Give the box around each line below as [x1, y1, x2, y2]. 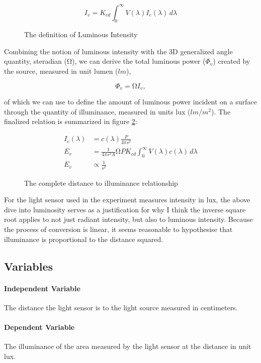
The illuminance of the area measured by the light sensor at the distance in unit [4, 341, 251, 351]
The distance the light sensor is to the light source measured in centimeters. [4, 302, 238, 312]
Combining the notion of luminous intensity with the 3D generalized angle [4, 46, 233, 56]
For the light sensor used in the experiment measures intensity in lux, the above [4, 194, 250, 205]
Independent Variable [4, 283, 80, 293]
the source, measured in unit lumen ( [4, 66, 118, 76]
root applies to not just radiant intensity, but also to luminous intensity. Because [4, 214, 253, 224]
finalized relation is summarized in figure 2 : [4, 116, 137, 127]
